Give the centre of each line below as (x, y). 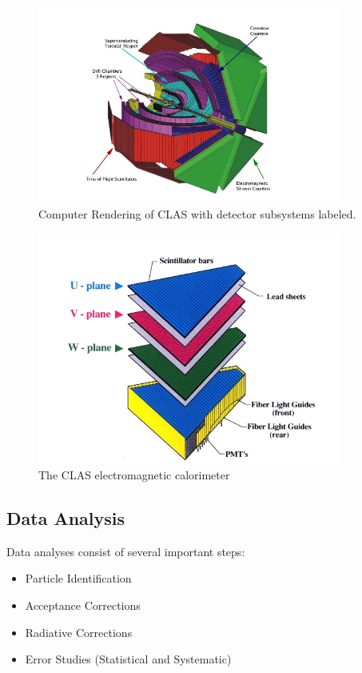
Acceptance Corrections (83, 605)
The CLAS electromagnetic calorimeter (134, 475)
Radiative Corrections (79, 632)
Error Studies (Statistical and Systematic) (128, 659)
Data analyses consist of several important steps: (126, 551)
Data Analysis (66, 518)
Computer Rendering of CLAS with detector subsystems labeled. (197, 213)
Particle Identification (78, 578)
